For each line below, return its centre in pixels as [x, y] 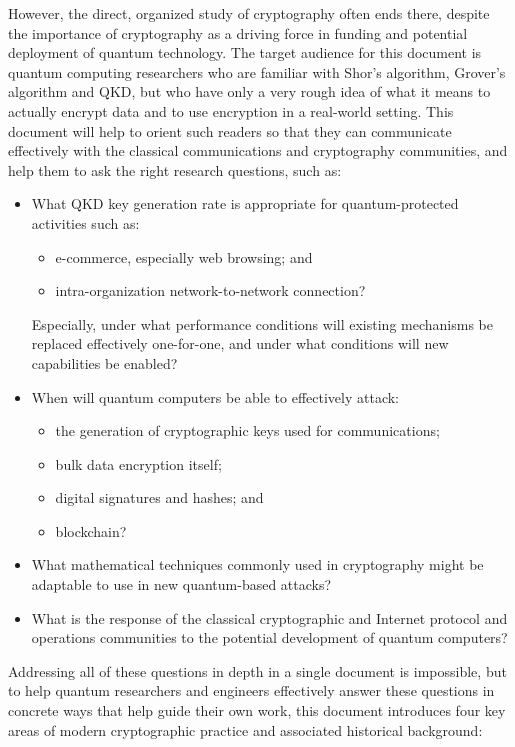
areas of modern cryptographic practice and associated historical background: [245, 729]
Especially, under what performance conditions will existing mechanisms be [262, 323]
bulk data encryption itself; [138, 463]
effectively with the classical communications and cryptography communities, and [258, 150]
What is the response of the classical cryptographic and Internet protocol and [269, 617]
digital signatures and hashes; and [159, 497]
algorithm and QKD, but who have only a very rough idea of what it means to [249, 91]
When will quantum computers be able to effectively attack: [215, 396]
